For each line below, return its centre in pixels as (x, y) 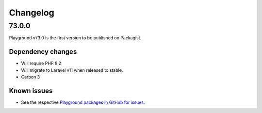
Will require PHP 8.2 (41, 64)
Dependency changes (43, 52)
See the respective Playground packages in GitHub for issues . (83, 102)
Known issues (31, 90)
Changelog (32, 13)
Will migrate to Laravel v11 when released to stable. (72, 70)
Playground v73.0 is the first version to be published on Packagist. (75, 38)
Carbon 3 (31, 77)
